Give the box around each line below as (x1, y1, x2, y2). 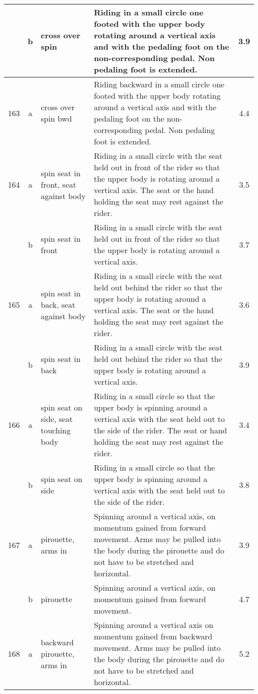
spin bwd (41, 113, 72, 124)
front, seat (41, 178, 76, 190)
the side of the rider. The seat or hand (94, 424, 227, 436)
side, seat (41, 413, 73, 424)
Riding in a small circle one (94, 6, 203, 18)
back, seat (41, 298, 75, 310)
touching (41, 424, 71, 436)
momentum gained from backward (94, 630, 212, 642)
